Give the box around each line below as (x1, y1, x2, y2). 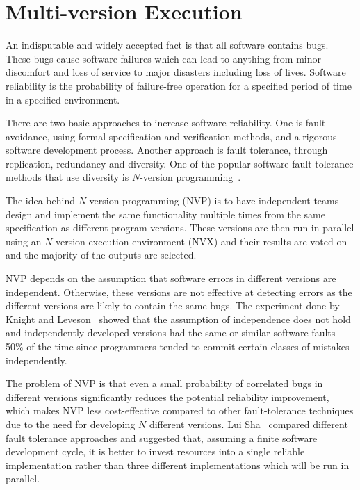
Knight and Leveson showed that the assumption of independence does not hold (6, 311, 351, 326)
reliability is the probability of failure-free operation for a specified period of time (6, 78, 352, 92)
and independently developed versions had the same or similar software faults (6, 325, 336, 340)
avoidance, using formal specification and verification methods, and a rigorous (6, 129, 337, 143)
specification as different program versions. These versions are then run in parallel (6, 220, 354, 235)
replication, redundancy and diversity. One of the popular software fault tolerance (6, 156, 354, 170)
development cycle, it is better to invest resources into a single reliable (6, 444, 305, 459)
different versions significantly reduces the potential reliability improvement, (6, 389, 329, 404)
